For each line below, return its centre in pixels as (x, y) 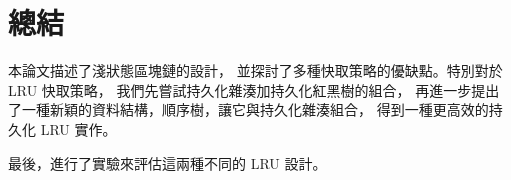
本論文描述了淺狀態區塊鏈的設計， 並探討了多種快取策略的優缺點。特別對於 (255, 70)
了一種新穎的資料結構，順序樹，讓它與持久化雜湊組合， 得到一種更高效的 (248, 109)
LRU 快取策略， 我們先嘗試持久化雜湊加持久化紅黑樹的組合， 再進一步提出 (254, 89)
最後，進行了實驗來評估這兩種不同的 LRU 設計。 (167, 162)
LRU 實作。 (78, 128)
